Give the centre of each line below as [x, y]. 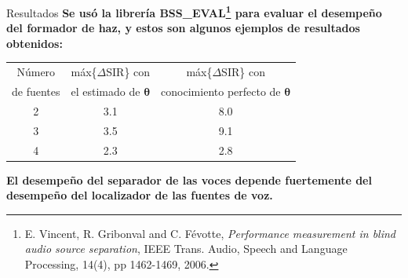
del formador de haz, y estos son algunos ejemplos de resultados [183, 28]
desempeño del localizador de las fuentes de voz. [140, 195]
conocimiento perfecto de [221, 91]
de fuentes [36, 91]
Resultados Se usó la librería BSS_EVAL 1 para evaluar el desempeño [194, 11]
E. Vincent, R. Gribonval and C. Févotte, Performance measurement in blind [210, 233]
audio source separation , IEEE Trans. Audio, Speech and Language [186, 249]
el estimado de [106, 91]
